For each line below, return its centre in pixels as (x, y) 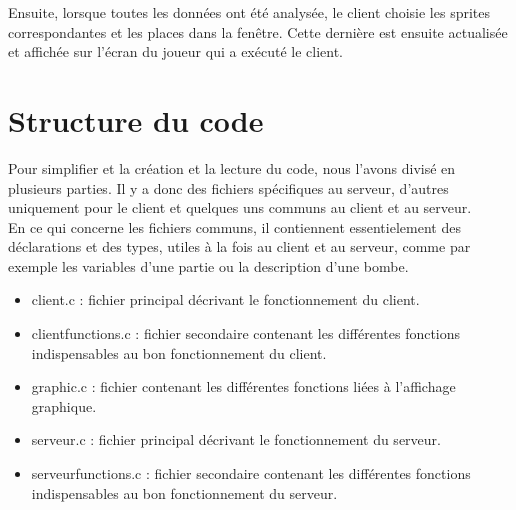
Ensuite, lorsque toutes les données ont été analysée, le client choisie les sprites (249, 12)
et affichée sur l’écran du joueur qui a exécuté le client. (175, 51)
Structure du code (136, 119)
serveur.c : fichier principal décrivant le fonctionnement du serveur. (236, 439)
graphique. (64, 405)
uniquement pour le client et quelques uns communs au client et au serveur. (240, 207)
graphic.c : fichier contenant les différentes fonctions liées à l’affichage (243, 386)
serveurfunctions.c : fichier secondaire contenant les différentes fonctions (251, 473)
